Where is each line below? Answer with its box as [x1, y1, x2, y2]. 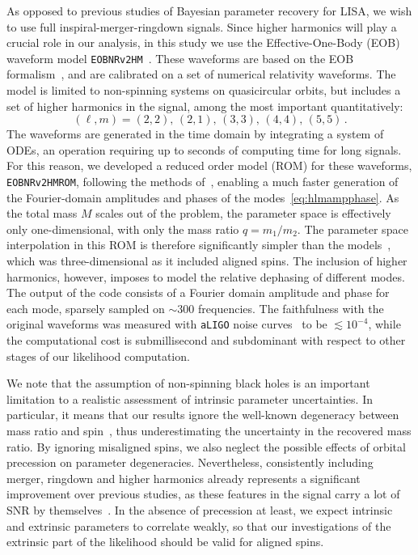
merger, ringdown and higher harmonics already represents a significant [6, 469, 361, 486]
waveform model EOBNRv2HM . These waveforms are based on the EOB [6, 49, 354, 66]
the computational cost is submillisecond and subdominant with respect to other [6, 332, 406, 349]
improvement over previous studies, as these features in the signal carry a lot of [6, 485, 400, 502]
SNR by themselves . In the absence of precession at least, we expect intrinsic [6, 502, 393, 518]
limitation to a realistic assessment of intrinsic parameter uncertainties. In [6, 390, 373, 407]
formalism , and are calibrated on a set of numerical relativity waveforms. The [6, 66, 396, 83]
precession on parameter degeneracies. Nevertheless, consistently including [6, 454, 374, 471]
